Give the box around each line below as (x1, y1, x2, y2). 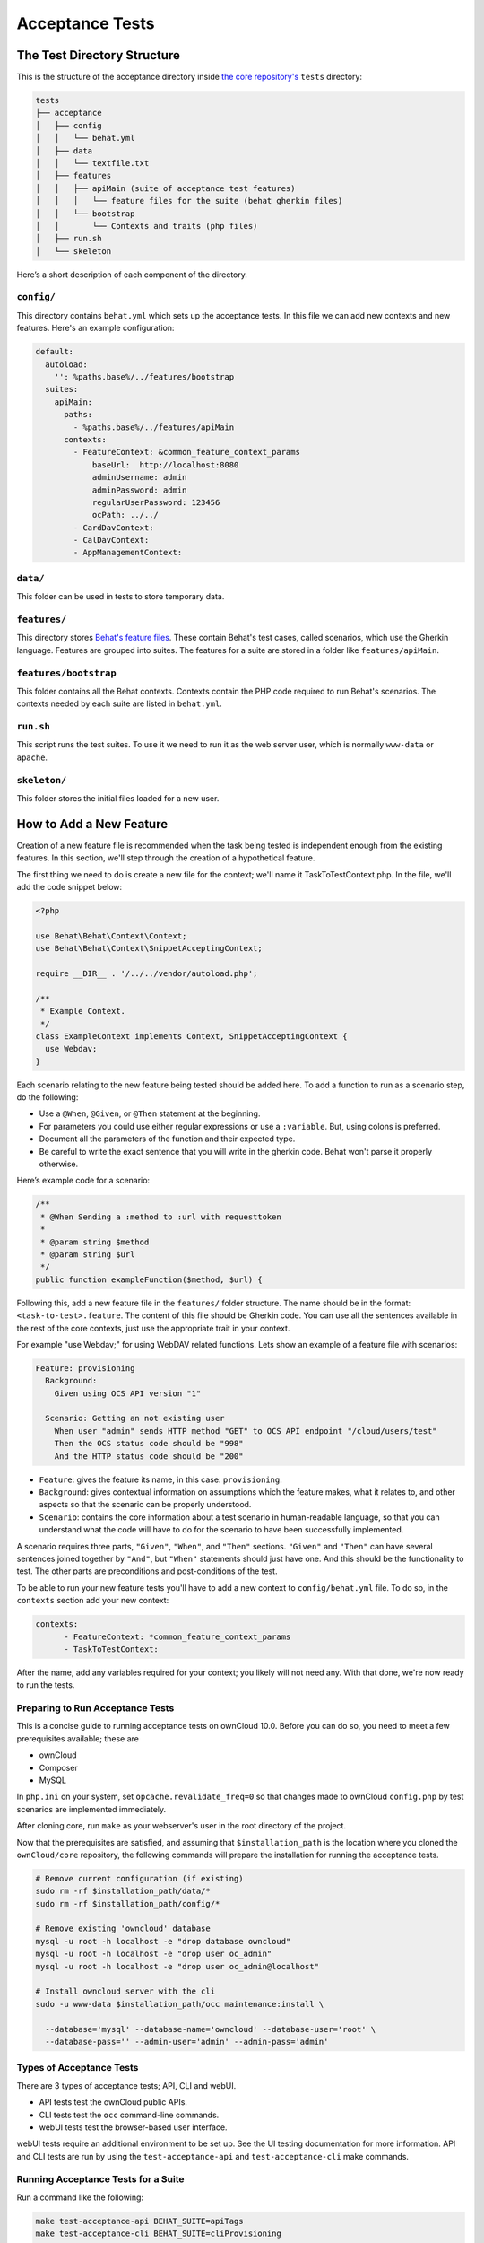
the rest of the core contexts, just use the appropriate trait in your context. (16, 1322, 290, 1333)
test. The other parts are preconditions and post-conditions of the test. (16, 1566, 278, 1576)
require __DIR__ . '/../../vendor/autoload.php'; (35, 968, 258, 978)
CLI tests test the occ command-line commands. (39, 2109, 220, 2120)
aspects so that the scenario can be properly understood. (39, 1499, 252, 1510)
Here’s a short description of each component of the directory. (16, 269, 248, 280)
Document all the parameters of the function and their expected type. (39, 1133, 296, 1144)
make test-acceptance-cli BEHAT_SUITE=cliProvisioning (35, 2229, 281, 2239)
